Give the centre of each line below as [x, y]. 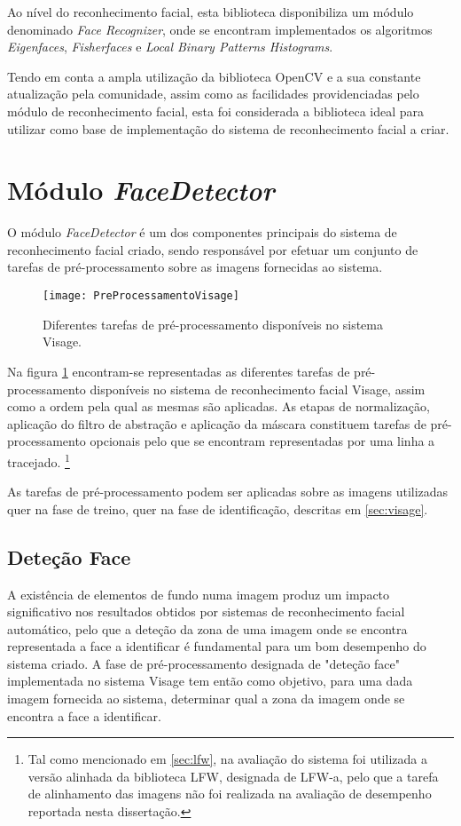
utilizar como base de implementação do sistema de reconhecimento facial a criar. [228, 128]
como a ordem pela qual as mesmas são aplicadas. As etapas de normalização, [219, 406]
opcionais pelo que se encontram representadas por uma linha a [262, 441]
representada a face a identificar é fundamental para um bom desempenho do [217, 646]
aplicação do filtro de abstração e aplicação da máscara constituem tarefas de [217, 423]
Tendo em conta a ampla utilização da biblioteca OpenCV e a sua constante [214, 76]
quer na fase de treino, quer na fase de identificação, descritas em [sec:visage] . [218, 508]
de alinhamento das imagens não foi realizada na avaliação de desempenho [230, 794]
